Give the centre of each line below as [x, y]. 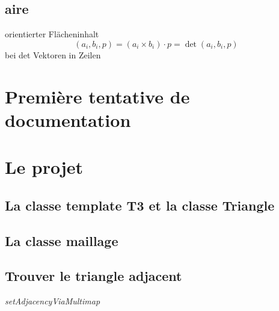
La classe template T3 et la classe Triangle [140, 205]
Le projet [44, 167]
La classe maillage [62, 240]
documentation [68, 119]
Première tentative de [97, 96]
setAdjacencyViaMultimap [53, 301]
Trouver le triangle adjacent [94, 276]
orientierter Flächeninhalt [52, 34]
